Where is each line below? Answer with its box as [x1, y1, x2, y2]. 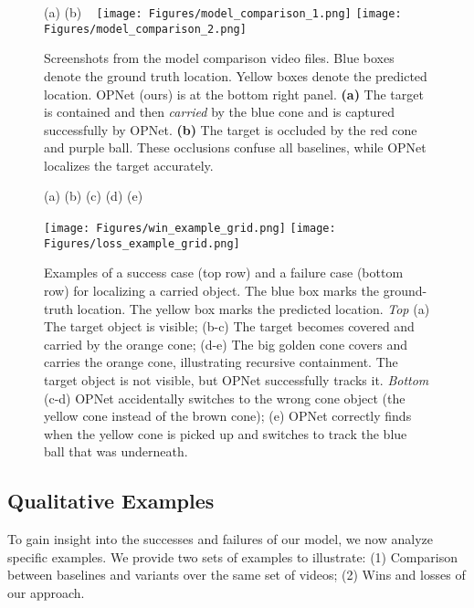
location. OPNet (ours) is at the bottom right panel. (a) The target [44, 84, 424, 103]
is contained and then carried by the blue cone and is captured [44, 102, 395, 121]
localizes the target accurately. [44, 155, 214, 174]
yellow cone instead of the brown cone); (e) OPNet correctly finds [44, 406, 412, 425]
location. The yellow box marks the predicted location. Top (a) [77, 299, 430, 318]
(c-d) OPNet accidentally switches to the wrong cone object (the [44, 388, 406, 407]
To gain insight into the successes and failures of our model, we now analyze [7, 529, 434, 549]
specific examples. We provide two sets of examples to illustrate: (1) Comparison [7, 547, 458, 566]
